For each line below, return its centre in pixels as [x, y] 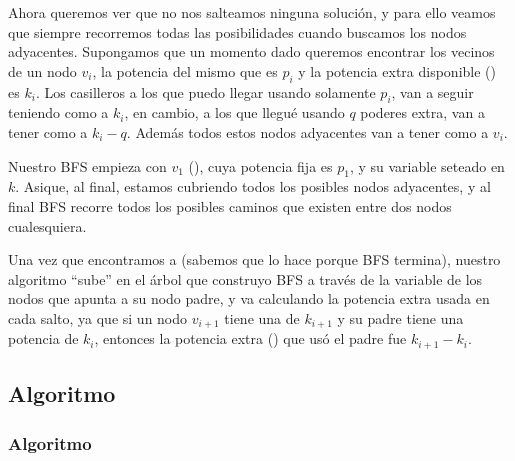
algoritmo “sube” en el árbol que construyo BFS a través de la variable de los [245, 278]
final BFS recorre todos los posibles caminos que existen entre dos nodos [230, 205]
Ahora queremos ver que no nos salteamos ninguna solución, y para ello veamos [252, 12]
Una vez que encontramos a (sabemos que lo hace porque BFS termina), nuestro [254, 259]
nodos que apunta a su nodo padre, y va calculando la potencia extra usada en [249, 298]
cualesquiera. [47, 225]
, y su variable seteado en [427, 165]
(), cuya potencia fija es [260, 165]
